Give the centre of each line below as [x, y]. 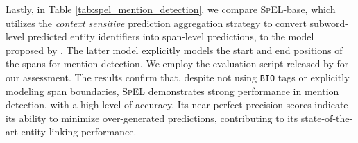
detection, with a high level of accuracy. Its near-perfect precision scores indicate [177, 104]
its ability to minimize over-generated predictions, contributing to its [152, 118]
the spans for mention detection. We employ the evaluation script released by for [177, 64]
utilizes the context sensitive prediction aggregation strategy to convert [156, 23]
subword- [329, 23]
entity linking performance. [79, 132]
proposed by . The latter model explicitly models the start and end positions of [174, 50]
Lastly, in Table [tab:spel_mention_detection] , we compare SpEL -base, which [171, 9]
